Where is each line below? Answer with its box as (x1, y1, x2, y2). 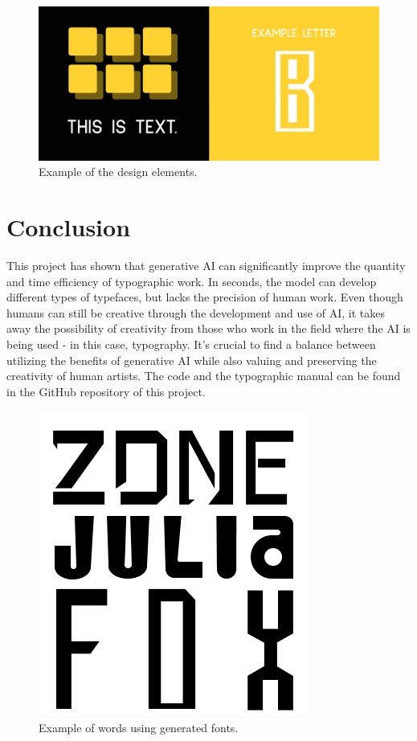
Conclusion (6, 211, 131, 244)
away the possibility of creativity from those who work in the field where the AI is (6, 320, 411, 337)
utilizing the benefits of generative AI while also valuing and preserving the (6, 351, 377, 368)
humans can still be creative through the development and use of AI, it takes (6, 304, 385, 321)
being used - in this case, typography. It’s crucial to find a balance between (6, 335, 376, 352)
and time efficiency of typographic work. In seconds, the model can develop (6, 272, 377, 289)
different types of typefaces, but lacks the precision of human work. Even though (6, 289, 403, 305)
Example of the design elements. (39, 163, 198, 180)
